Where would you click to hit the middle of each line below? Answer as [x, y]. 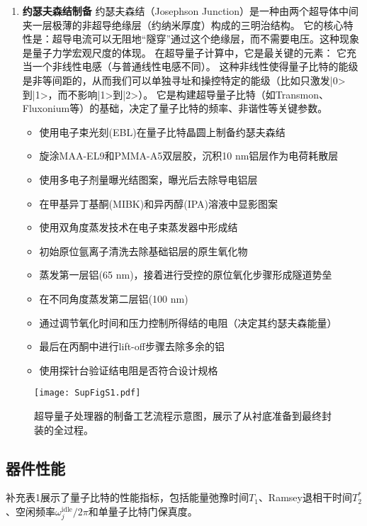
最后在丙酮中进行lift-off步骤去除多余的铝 [132, 346]
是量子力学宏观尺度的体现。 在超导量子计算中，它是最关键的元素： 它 [185, 52]
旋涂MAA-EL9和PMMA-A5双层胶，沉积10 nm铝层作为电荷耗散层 [189, 156]
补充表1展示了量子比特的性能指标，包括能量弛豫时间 [127, 497]
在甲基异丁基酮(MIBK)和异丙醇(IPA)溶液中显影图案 [158, 203]
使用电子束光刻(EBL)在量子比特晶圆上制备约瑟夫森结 [162, 131]
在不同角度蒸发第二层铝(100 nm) [114, 298]
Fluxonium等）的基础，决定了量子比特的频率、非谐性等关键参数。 [175, 108]
